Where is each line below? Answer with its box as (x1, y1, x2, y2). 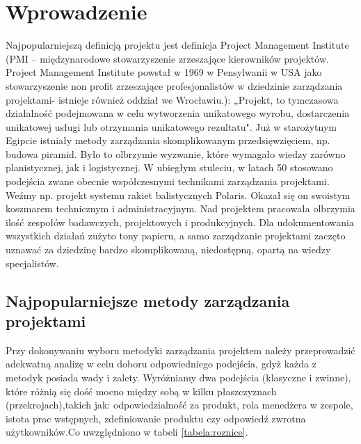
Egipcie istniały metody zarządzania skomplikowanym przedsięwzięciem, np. (6, 133, 330, 148)
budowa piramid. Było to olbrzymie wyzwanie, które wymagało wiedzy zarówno (6, 146, 346, 161)
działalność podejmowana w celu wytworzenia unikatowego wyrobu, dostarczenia (6, 106, 350, 120)
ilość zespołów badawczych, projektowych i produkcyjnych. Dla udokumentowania (6, 214, 354, 229)
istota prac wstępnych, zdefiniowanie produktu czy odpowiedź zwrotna (6, 411, 306, 425)
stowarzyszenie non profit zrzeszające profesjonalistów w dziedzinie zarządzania (6, 78, 343, 93)
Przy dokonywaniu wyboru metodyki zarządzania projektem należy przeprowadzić (6, 342, 355, 357)
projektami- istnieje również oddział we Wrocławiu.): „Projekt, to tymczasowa (6, 92, 339, 106)
